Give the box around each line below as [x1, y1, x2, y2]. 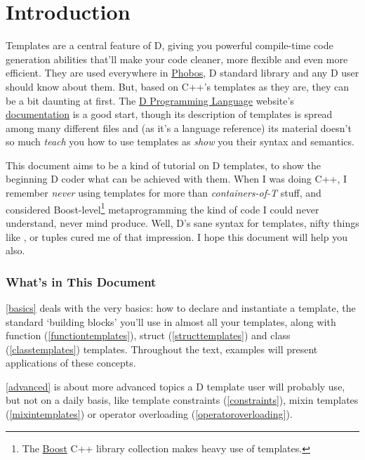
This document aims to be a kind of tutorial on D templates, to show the [6, 157, 321, 172]
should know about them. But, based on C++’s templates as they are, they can [6, 79, 350, 93]
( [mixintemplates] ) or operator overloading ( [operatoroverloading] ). [6, 407, 293, 421]
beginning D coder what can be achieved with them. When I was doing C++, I [6, 171, 347, 186]
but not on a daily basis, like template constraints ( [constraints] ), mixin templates [6, 393, 359, 407]
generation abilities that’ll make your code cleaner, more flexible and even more [6, 51, 348, 66]
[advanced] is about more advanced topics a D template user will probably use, [6, 379, 345, 393]
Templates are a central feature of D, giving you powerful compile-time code [6, 38, 333, 53]
